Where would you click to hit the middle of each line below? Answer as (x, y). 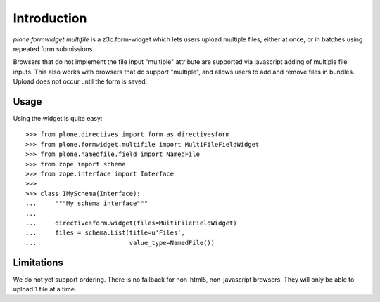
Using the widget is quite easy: (58, 119)
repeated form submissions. (54, 48)
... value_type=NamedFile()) (120, 243)
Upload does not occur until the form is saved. (80, 81)
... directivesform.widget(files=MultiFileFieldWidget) (131, 223)
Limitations (38, 262)
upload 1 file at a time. (45, 289)
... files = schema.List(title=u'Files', (106, 233)
